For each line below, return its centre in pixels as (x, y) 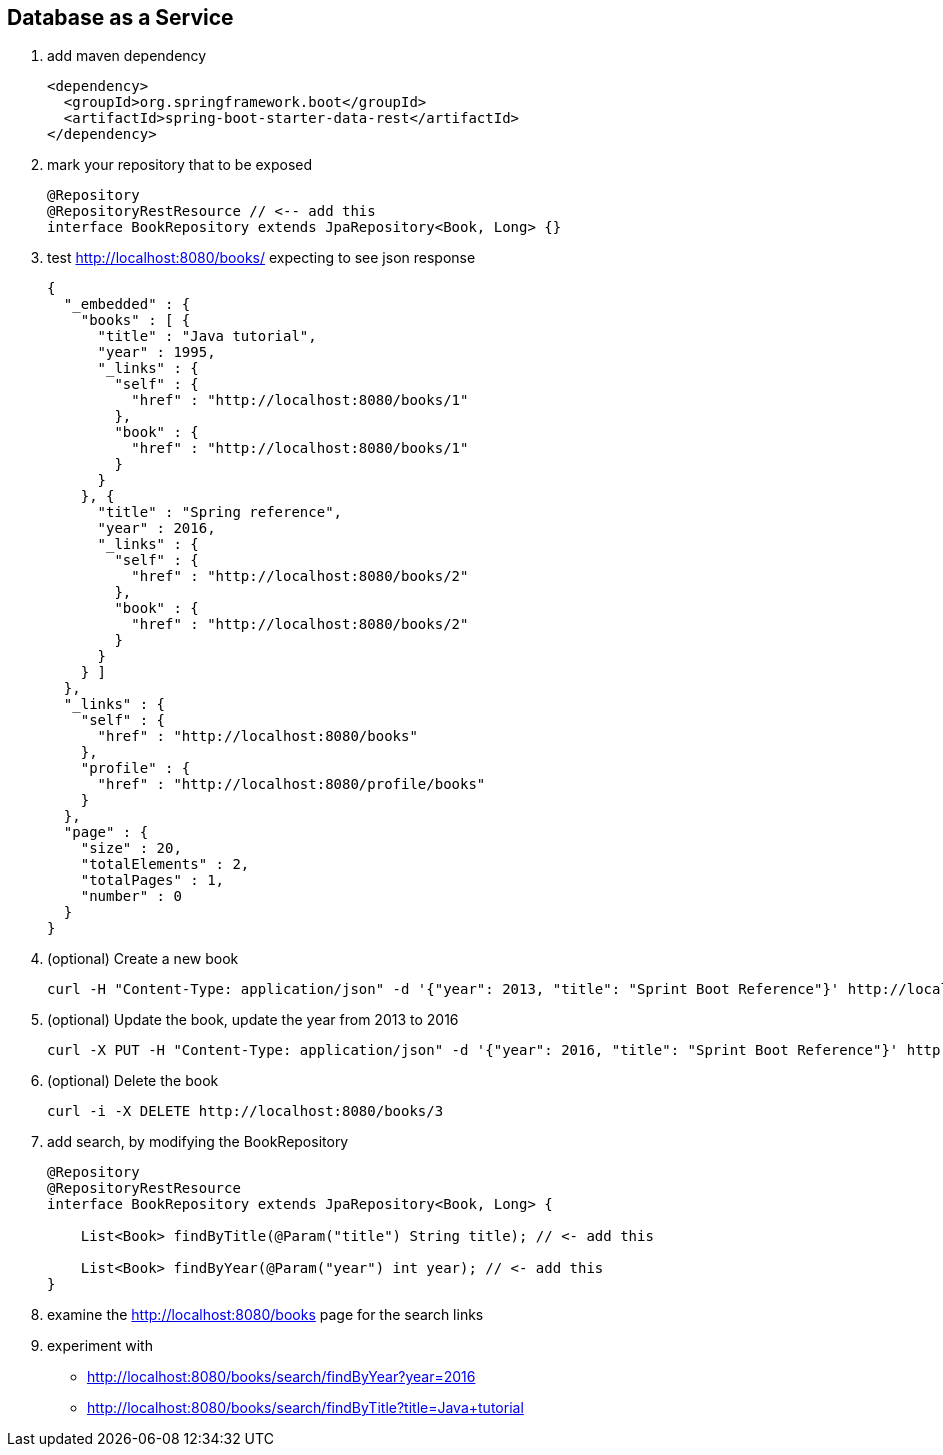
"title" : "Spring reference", (220, 512)
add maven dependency (127, 56)
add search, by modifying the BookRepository (198, 1142)
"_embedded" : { (127, 304)
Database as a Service (120, 17)
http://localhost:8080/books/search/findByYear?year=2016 (281, 1377)
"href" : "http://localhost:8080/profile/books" (291, 784)
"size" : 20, (131, 848)
